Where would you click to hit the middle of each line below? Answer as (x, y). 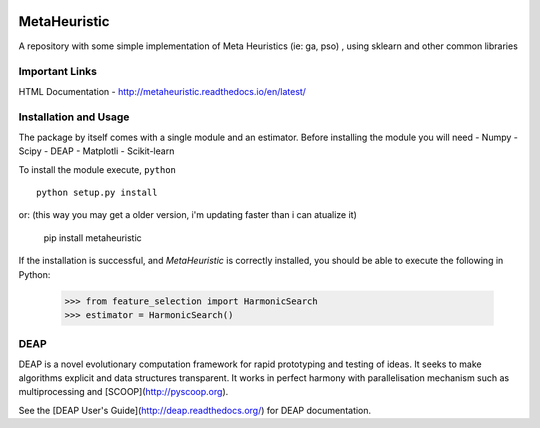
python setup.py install (97, 192)
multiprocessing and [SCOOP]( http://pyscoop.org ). (123, 392)
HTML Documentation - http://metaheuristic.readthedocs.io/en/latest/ (162, 91)
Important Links (57, 72)
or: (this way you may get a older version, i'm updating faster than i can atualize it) (187, 215)
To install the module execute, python (97, 169)
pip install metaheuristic (92, 237)
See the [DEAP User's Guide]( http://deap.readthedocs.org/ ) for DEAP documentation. (195, 410)
